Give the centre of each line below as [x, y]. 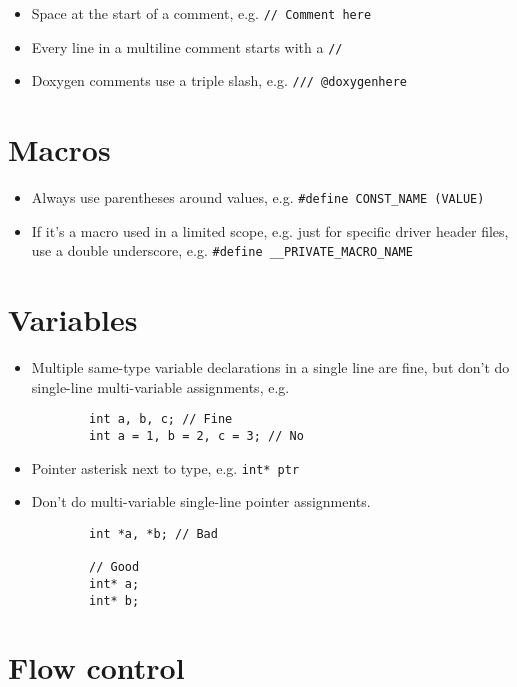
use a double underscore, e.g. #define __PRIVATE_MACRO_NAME [222, 250]
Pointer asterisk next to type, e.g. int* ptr [165, 467]
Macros [59, 149]
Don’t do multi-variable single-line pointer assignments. [201, 501]
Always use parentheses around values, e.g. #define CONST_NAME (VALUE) [258, 197]
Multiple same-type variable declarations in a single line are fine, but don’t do [270, 367]
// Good [114, 567]
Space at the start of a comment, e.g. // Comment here [201, 13]
